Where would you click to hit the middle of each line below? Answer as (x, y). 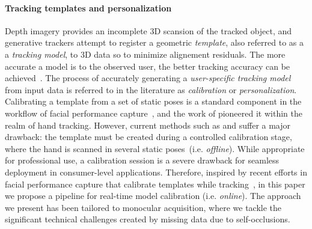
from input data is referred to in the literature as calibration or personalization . (151, 89)
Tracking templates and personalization (88, 8)
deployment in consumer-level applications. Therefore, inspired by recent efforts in (156, 172)
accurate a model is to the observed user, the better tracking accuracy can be (148, 66)
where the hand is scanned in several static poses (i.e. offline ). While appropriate (155, 148)
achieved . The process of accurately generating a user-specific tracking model (148, 78)
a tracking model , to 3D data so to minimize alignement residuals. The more (145, 54)
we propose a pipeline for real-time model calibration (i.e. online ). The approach (153, 196)
